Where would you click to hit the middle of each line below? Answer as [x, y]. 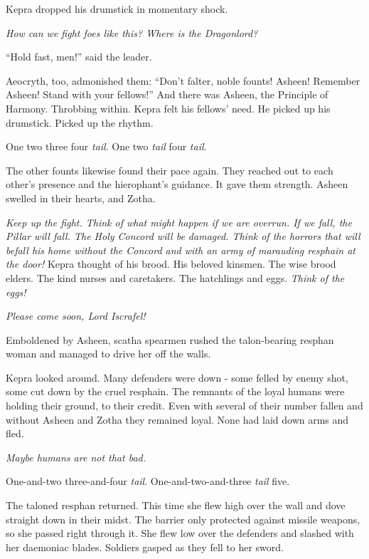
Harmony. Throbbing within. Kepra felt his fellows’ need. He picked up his [168, 108]
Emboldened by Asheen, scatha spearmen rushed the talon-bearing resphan [170, 339]
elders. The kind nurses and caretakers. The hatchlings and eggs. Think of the [175, 277]
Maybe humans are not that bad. [76, 457]
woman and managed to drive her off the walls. [108, 354]
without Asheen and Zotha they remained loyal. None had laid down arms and [177, 419]
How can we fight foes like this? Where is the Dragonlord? [132, 32]
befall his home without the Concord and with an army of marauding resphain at [181, 250]
